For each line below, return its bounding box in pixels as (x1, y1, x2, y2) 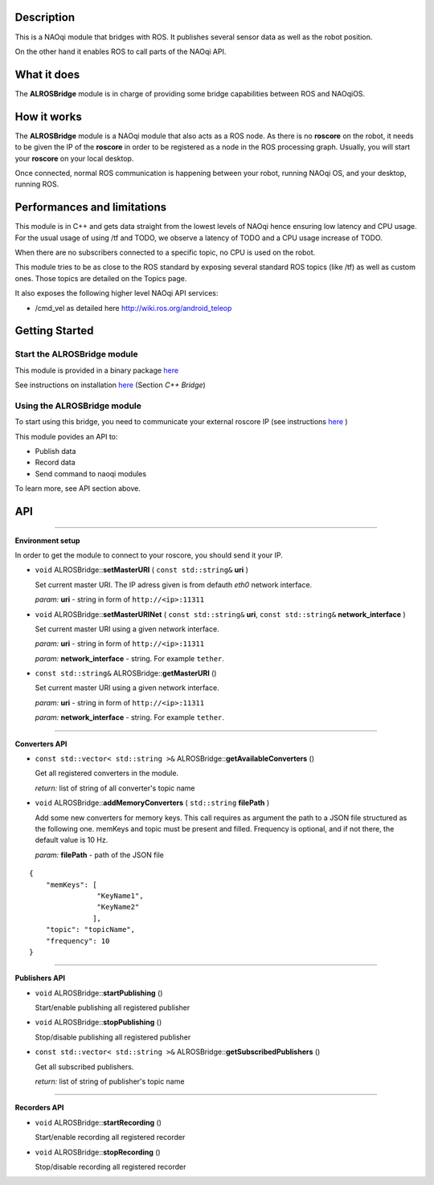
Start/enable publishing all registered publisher (35, 1003, 190, 1012)
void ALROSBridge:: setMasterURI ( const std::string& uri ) (35, 565, 249, 574)
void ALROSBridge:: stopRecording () (35, 1147, 161, 1157)
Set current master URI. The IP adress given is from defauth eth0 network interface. (35, 579, 313, 590)
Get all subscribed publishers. (35, 1061, 134, 1072)
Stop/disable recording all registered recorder (35, 1162, 186, 1171)
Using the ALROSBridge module (14, 400, 142, 411)
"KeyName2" (96, 902, 140, 912)
